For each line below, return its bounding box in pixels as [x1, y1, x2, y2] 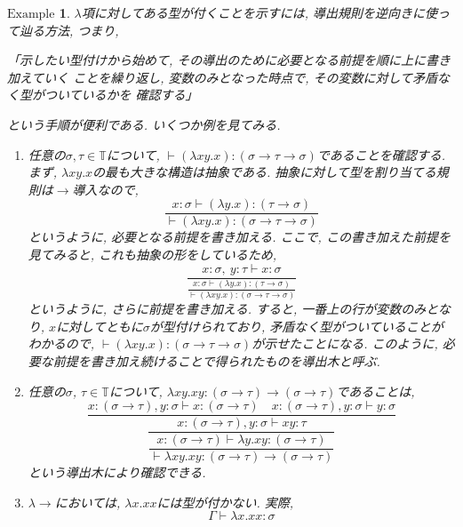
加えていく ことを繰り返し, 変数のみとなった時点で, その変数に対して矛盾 [7, 68, 438, 86]
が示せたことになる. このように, [251, 334, 438, 353]
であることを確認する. [316, 145, 445, 164]
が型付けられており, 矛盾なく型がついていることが [149, 316, 443, 335]
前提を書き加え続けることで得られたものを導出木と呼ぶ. [52, 351, 380, 370]
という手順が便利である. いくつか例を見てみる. [7, 115, 281, 133]
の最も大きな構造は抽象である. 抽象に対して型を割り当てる [92, 163, 436, 181]
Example [7, 8, 55, 20]
